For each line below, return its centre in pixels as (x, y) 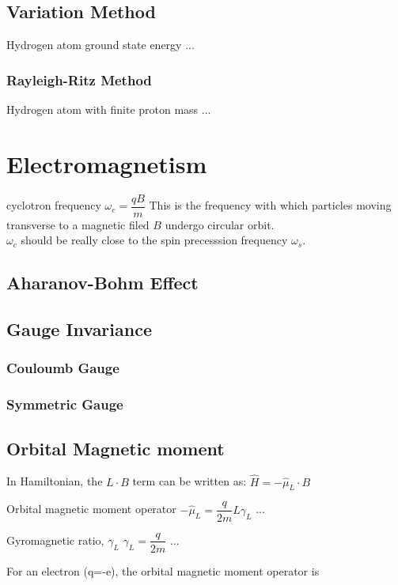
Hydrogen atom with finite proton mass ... (109, 109)
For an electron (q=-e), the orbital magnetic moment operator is (163, 570)
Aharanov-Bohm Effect (102, 283)
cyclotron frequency (54, 205)
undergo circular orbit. (220, 224)
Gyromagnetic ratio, (55, 540)
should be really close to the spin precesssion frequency (154, 240)
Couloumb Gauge (63, 368)
